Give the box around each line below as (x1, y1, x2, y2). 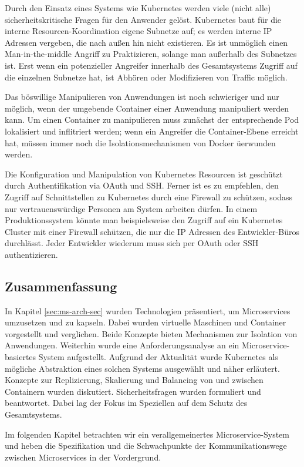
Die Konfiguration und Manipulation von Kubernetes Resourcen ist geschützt (5, 167, 283, 180)
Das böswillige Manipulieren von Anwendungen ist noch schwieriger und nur (5, 90, 279, 103)
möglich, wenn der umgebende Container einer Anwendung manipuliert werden (5, 102, 289, 114)
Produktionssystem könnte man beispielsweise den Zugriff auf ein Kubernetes (5, 214, 283, 226)
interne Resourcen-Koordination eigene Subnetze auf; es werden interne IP (5, 25, 272, 37)
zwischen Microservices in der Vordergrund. (5, 451, 161, 463)
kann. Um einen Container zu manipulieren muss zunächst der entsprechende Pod (5, 113, 299, 126)
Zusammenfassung (5, 277, 117, 295)
